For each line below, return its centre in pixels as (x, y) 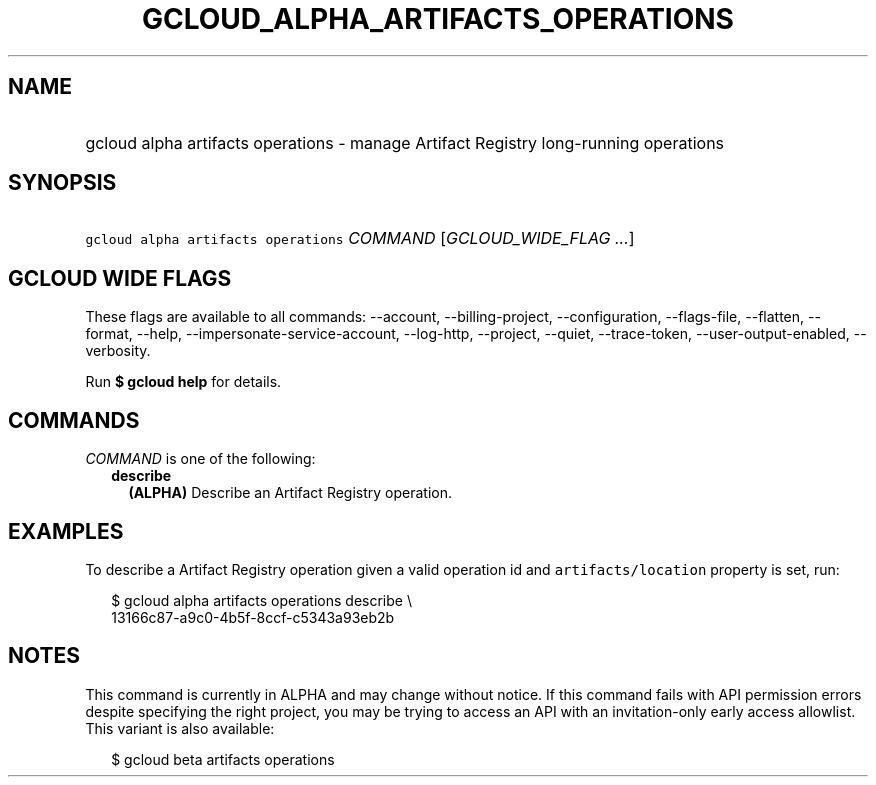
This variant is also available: (180, 728)
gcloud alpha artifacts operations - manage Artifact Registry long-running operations (405, 142)
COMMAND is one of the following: (200, 459)
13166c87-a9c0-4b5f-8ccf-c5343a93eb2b (253, 617)
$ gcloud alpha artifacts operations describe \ (261, 600)
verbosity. (118, 351)
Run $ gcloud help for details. (183, 382)
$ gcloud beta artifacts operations (223, 759)
